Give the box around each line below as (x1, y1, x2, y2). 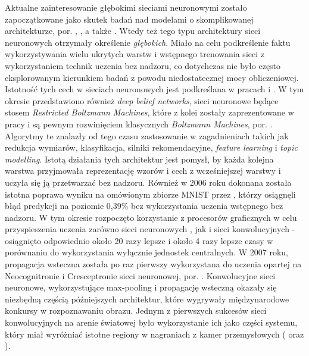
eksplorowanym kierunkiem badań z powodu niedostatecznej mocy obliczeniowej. (5, 71, 299, 83)
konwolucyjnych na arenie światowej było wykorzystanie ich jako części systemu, (5, 316, 298, 329)
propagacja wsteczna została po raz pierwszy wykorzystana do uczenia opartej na (5, 258, 302, 270)
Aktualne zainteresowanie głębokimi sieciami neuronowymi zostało (5, 1, 247, 13)
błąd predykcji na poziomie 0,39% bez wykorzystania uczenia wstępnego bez (5, 199, 283, 212)
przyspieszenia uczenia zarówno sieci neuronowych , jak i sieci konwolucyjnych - (5, 223, 295, 235)
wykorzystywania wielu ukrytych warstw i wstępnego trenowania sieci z (5, 48, 264, 60)
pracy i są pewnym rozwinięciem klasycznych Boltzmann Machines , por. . (5, 117, 273, 130)
